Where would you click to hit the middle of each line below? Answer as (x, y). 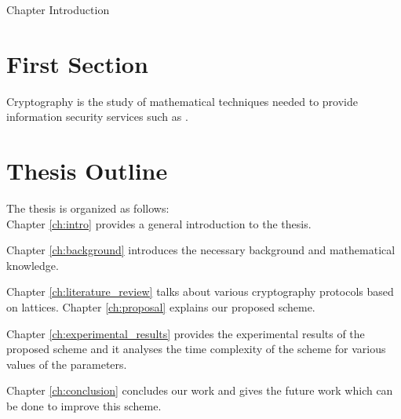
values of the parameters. (67, 364)
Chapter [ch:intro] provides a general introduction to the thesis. (159, 223)
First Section (77, 63)
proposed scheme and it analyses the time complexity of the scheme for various (196, 349)
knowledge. (33, 265)
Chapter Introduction (58, 9)
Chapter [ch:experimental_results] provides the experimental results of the (186, 333)
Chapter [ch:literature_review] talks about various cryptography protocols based (200, 291)
